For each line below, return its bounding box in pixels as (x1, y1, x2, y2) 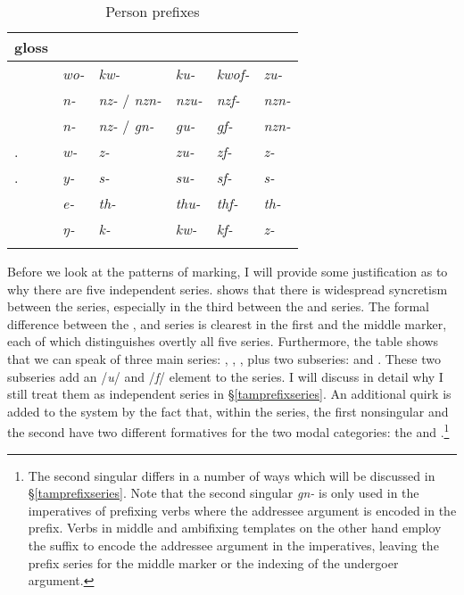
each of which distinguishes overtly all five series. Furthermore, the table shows (7, 332, 439, 351)
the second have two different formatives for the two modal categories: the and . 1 (7, 420, 450, 441)
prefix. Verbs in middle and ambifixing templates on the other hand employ (28, 518, 442, 537)
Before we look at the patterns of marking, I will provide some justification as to (7, 262, 448, 280)
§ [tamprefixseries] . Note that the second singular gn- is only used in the (28, 483, 419, 502)
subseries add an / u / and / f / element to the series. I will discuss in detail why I (7, 367, 443, 385)
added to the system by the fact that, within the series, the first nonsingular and (7, 401, 449, 420)
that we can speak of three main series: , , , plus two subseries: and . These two (7, 349, 441, 368)
